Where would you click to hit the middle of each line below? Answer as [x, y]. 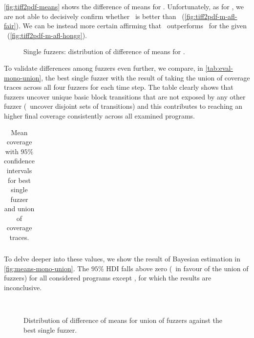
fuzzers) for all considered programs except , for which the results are [108, 278]
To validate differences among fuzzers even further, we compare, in [104, 68]
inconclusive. [23, 287]
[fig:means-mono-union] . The [47, 268]
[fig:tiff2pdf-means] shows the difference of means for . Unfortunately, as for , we [124, 6]
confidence [19, 161]
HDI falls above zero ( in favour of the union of [177, 268]
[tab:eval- [219, 68]
